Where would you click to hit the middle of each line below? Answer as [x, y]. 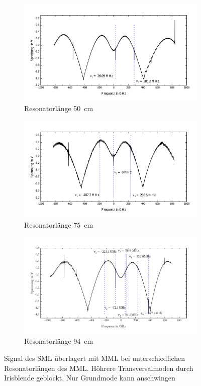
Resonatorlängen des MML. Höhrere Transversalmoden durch [99, 368]
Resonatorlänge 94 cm [59, 341]
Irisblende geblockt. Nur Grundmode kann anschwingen [90, 378]
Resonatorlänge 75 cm [59, 224]
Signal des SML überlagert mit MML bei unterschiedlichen [95, 358]
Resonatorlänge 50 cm [59, 108]
